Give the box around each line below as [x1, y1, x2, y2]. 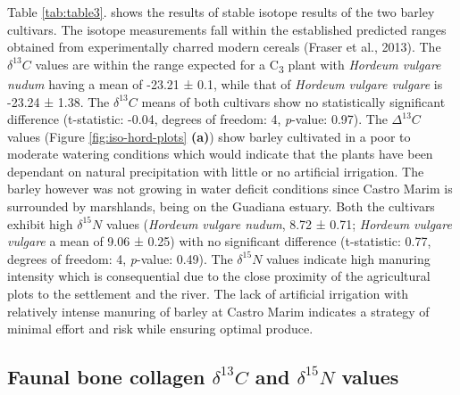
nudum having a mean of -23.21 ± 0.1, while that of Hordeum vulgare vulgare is [7, 74, 443, 93]
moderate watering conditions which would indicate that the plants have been [7, 144, 433, 163]
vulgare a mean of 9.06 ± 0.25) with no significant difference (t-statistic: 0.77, [7, 232, 431, 251]
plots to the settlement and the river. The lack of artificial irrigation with [7, 284, 409, 303]
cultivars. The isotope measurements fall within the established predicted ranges [7, 20, 447, 38]
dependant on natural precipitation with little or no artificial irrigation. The [7, 161, 424, 180]
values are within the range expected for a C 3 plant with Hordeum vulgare [35, 54, 441, 76]
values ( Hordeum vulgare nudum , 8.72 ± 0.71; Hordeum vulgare [105, 214, 452, 233]
